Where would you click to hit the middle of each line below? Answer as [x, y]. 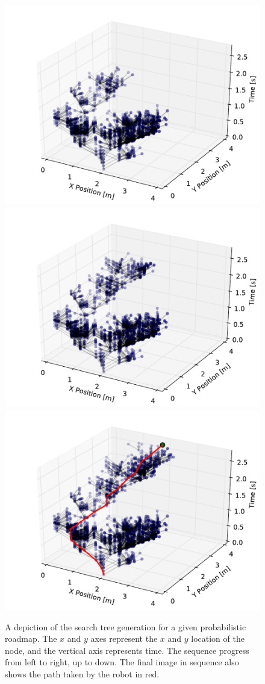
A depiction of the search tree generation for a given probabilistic [126, 626]
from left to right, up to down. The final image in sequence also [122, 662]
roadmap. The [31, 638]
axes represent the [124, 638]
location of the [218, 638]
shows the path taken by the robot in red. [82, 673]
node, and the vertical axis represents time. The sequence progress [127, 650]
